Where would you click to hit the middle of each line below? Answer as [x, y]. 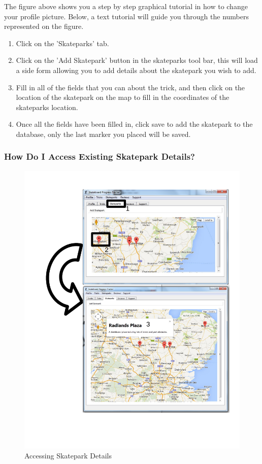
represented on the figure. [44, 26]
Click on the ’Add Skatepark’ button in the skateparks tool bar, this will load [137, 60]
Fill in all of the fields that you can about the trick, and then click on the [130, 87]
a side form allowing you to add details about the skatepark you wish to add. [136, 70]
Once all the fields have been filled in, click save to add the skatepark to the [134, 124]
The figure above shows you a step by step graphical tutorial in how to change [126, 6]
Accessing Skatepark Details [68, 455]
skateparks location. [47, 107]
